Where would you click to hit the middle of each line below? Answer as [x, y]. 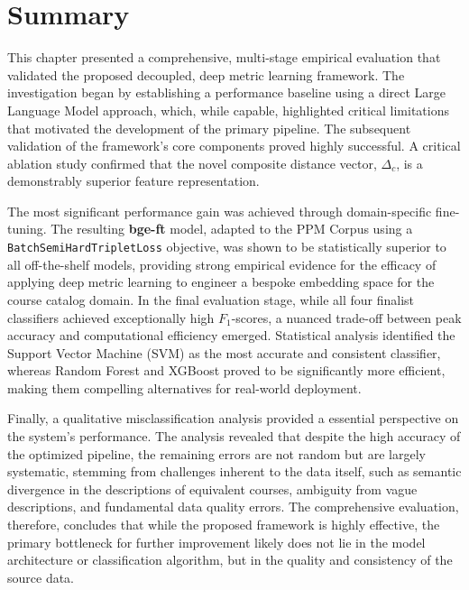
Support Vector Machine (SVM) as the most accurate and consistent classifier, [224, 352]
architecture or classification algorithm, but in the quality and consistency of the [230, 560]
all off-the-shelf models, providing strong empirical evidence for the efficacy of [222, 264]
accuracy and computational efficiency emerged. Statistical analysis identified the [231, 335]
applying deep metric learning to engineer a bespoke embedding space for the [221, 282]
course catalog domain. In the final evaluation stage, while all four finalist [211, 299]
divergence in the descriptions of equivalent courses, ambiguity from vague [212, 489]
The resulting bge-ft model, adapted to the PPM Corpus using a [232, 229]
